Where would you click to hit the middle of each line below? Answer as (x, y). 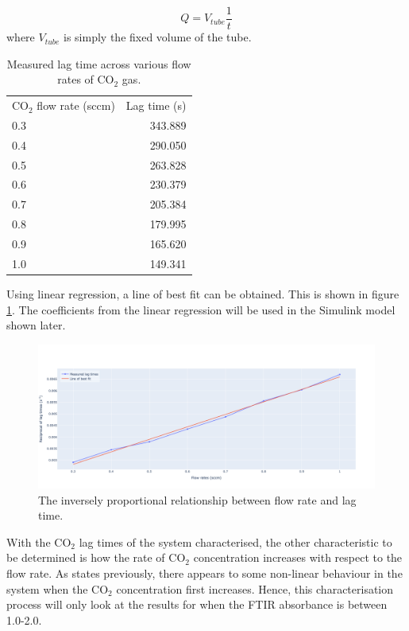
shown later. (36, 325)
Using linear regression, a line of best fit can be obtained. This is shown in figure (203, 293)
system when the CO (58, 588)
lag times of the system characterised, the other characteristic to (235, 541)
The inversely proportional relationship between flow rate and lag (197, 499)
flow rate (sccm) (76, 105)
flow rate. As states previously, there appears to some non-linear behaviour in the (204, 573)
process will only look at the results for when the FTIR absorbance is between (197, 604)
